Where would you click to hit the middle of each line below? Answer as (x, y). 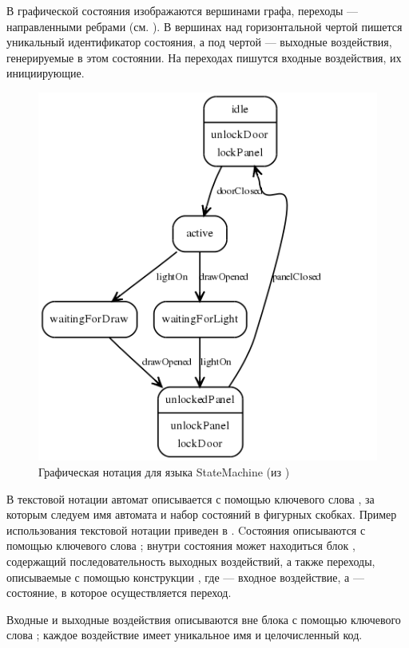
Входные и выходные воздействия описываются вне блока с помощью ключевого (204, 619)
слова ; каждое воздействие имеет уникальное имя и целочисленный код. (185, 635)
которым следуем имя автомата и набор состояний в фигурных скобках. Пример (202, 514)
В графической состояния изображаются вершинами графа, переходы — (183, 10)
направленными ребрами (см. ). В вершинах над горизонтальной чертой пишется (204, 26)
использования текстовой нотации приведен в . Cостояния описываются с (186, 529)
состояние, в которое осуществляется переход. (119, 593)
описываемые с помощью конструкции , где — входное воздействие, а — (185, 577)
